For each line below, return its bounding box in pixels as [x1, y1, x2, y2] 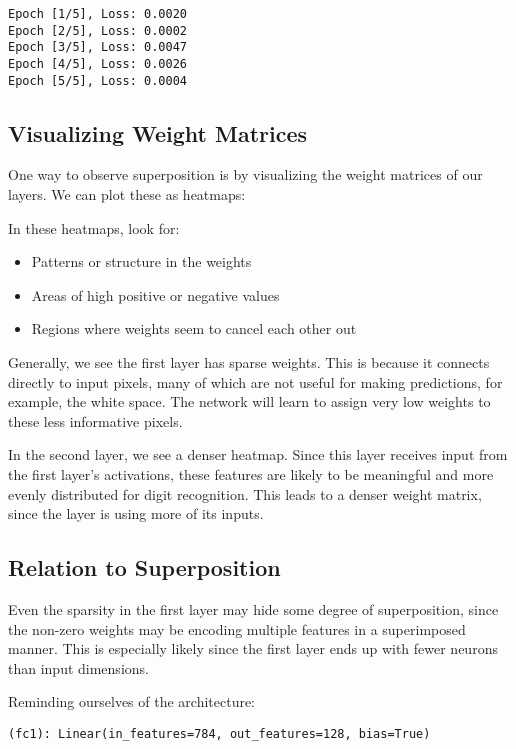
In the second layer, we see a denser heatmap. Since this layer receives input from [8, 444, 508, 465]
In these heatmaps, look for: [8, 217, 180, 238]
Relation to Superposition [8, 552, 281, 583]
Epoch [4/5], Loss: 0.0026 [8, 56, 187, 71]
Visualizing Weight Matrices [8, 117, 308, 148]
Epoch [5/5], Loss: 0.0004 [8, 73, 187, 88]
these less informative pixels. [8, 410, 183, 431]
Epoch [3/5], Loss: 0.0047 [8, 40, 187, 55]
